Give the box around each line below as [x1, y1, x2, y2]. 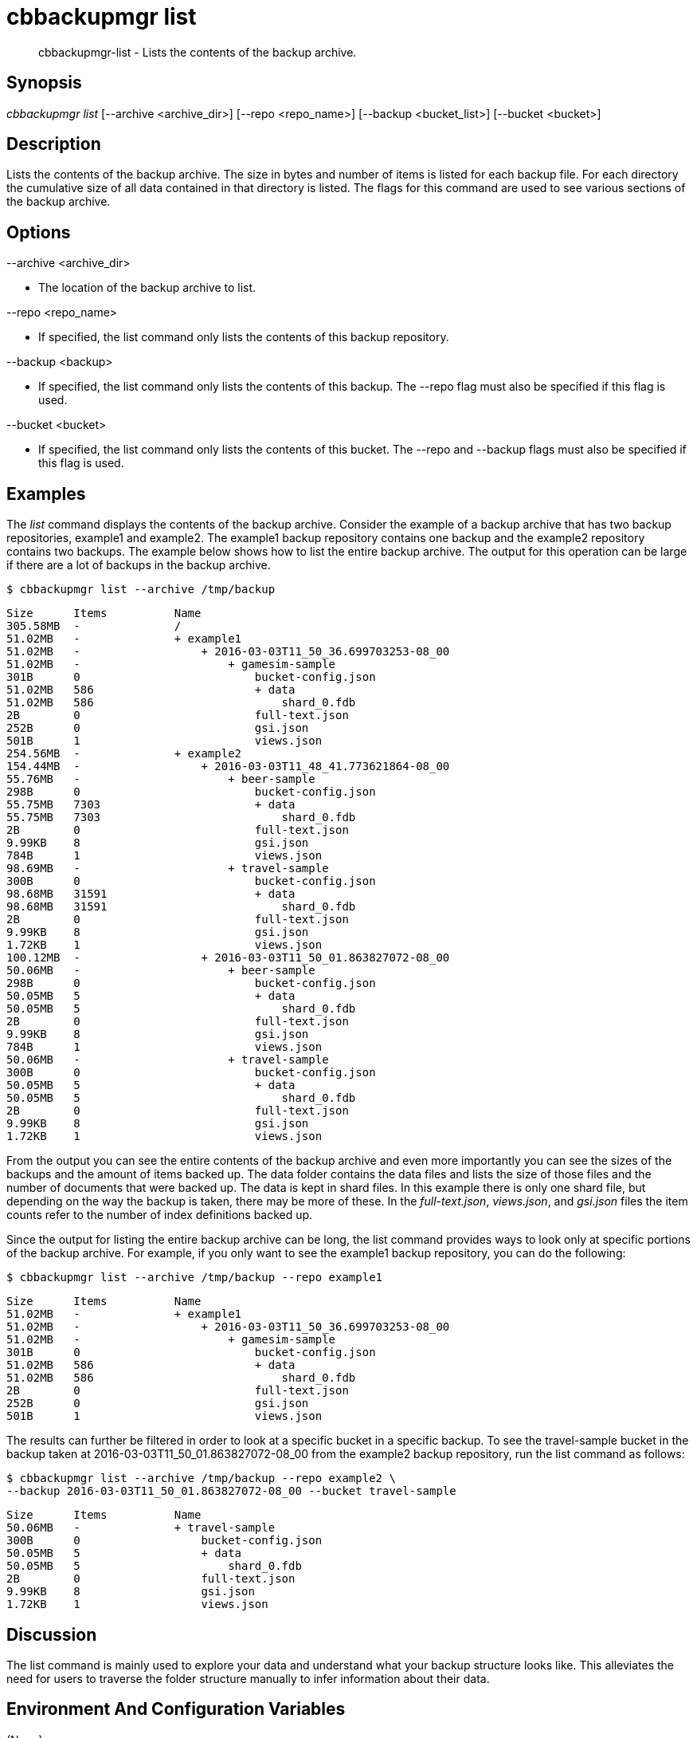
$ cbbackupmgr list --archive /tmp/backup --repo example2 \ [6, 1472, 396, 1485]
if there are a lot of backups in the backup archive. [6, 558, 271, 572]
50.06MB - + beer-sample [6, 964, 315, 977]
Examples [6, 483, 86, 504]
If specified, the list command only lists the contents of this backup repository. [38, 330, 449, 344]
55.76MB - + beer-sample [6, 773, 315, 786]
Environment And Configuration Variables [6, 1699, 346, 1720]
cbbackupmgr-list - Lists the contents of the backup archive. [38, 45, 357, 59]
